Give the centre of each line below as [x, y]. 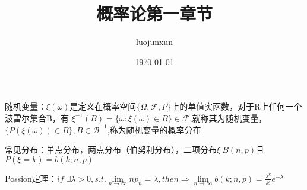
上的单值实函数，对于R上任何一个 [237, 106]
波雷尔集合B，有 [37, 117]
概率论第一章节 [154, 13]
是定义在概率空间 [103, 106]
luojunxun [154, 42]
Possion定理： [31, 178]
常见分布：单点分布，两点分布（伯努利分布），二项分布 [111, 149]
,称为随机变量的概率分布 [154, 129]
